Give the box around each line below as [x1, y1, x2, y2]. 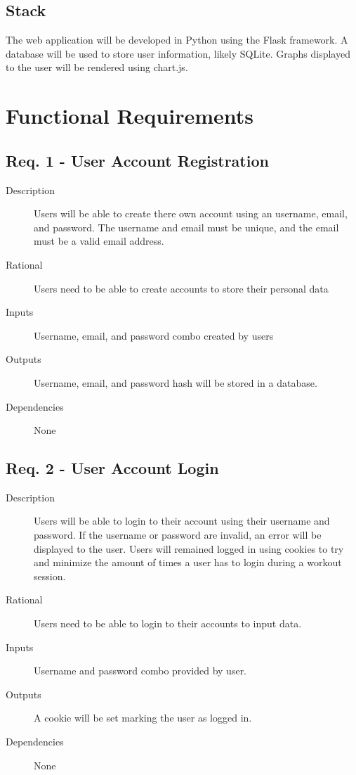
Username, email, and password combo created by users [34, 328, 274, 342]
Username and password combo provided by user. [34, 663, 247, 678]
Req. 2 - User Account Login [6, 457, 219, 479]
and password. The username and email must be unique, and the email [34, 219, 339, 234]
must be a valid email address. [34, 233, 164, 248]
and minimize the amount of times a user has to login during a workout [34, 555, 342, 570]
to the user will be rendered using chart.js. [6, 60, 188, 75]
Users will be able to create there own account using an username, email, [34, 206, 348, 221]
